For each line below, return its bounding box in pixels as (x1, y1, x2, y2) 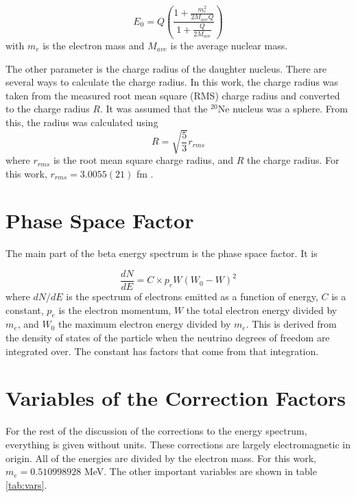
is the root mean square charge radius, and (53, 153, 234, 167)
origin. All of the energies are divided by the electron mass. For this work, (5, 450, 317, 465)
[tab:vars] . (5, 477, 47, 492)
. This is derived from (246, 317, 337, 331)
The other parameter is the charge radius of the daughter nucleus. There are (5, 61, 327, 75)
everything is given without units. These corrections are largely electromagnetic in (5, 437, 351, 451)
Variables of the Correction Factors (5, 384, 346, 412)
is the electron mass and (43, 38, 145, 52)
